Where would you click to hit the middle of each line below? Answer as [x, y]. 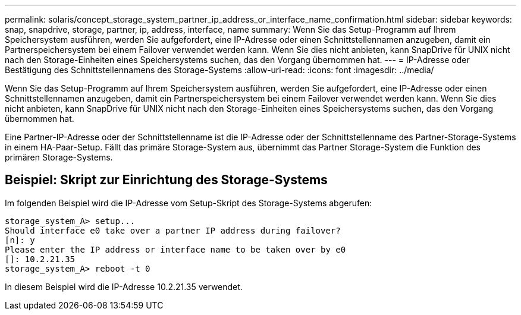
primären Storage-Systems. [59, 157]
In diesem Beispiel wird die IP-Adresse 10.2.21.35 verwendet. [124, 286]
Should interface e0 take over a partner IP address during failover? [173, 230]
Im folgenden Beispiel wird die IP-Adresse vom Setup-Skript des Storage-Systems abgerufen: [189, 203]
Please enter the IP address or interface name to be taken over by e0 [175, 249]
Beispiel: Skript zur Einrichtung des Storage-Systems [166, 180]
